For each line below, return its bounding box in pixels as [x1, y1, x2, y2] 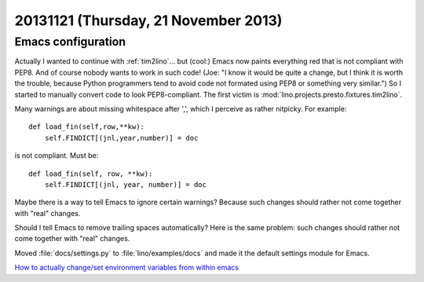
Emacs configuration [14, 35, 126, 49]
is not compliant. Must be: [14, 151, 99, 160]
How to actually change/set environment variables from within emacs [14, 263, 239, 273]
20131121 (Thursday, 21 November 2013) [14, 12, 283, 29]
